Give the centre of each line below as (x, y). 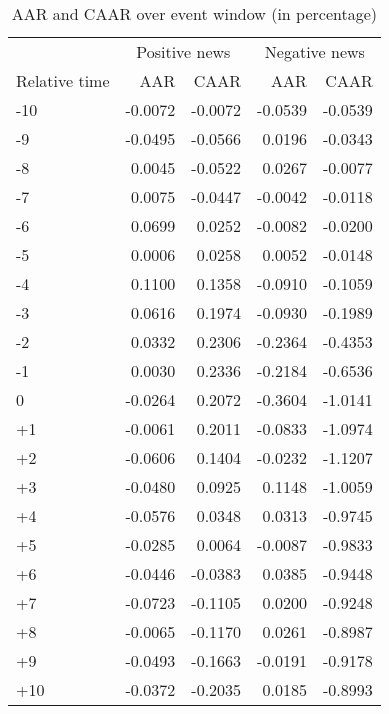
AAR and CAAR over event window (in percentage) (194, 13)
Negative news (314, 51)
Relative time (63, 80)
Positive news (183, 51)
